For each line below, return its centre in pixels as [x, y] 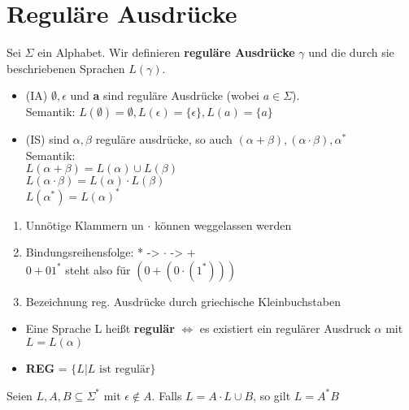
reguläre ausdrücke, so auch [164, 138]
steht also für [98, 269]
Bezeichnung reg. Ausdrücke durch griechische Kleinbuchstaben [183, 301]
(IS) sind [48, 138]
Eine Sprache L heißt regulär [100, 328]
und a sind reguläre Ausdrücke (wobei [165, 95]
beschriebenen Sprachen [66, 68]
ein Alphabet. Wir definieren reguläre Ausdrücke [166, 52]
